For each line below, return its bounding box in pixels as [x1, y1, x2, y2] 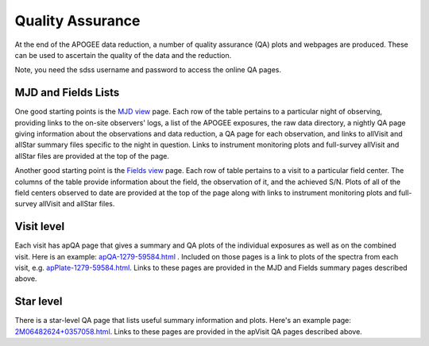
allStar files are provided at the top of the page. [14, 151, 170, 160]
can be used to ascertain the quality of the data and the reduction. [14, 50, 232, 60]
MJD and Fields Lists [14, 86, 120, 99]
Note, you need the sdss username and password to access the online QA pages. [14, 65, 282, 75]
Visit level [14, 220, 65, 233]
